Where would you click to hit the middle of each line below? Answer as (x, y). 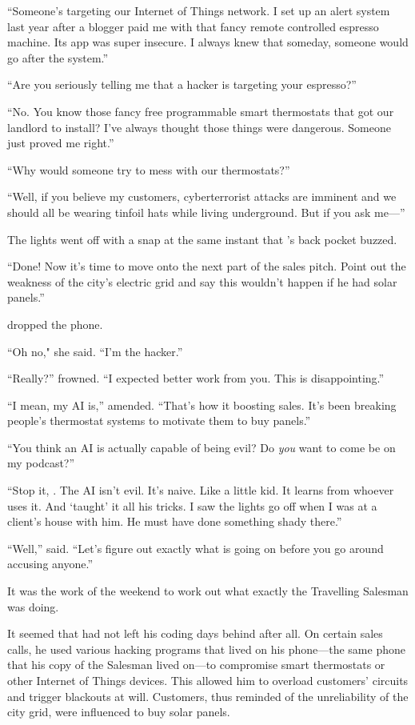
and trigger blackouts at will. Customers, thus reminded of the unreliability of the (208, 696)
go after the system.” (58, 57)
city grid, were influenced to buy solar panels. (119, 712)
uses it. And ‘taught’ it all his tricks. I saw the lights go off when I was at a (192, 505)
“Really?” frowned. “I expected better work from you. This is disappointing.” (196, 378)
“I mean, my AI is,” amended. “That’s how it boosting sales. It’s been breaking (202, 405)
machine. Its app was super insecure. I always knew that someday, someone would (208, 42)
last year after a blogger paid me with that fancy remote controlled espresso (193, 26)
